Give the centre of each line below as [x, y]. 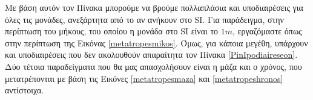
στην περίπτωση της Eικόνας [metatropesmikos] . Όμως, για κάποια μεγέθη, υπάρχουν [156, 42]
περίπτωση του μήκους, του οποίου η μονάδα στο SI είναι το [112, 31]
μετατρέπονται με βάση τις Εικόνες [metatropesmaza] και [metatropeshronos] [144, 78]
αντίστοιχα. [25, 90]
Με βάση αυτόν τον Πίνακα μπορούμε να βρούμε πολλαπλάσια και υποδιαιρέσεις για [154, 7]
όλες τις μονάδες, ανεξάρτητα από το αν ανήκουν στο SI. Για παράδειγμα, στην [144, 19]
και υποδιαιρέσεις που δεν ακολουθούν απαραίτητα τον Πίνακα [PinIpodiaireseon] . [151, 55]
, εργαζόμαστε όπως [267, 31]
